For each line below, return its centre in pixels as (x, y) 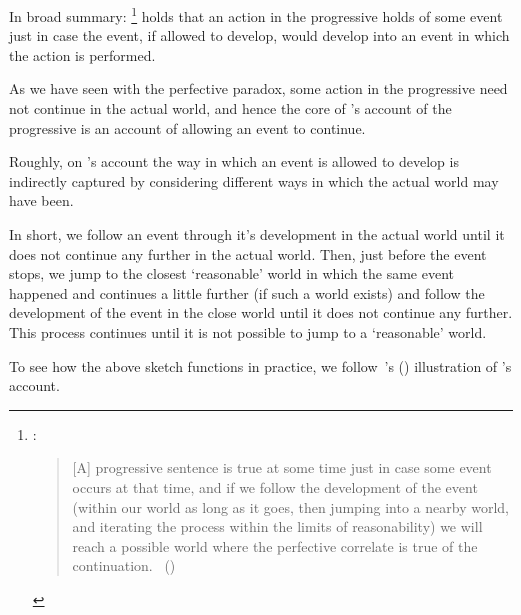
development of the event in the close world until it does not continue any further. (261, 312)
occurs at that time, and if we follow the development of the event (275, 486)
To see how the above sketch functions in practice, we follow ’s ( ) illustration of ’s (260, 365)
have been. (41, 200)
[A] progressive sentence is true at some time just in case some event (282, 467)
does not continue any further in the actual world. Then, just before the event (248, 253)
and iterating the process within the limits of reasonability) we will (277, 526)
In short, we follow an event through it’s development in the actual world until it (257, 234)
